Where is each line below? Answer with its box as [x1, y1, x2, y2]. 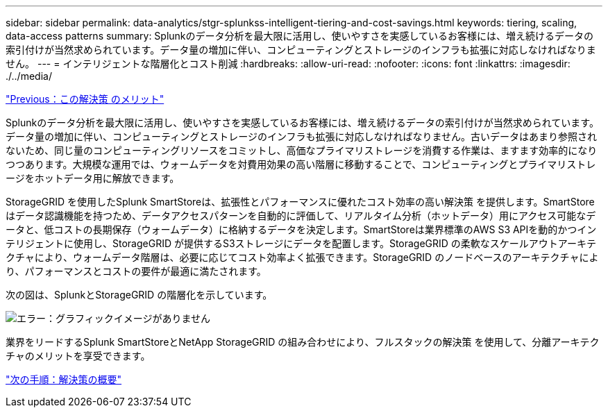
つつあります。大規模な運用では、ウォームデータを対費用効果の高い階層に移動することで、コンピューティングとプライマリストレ [6, 158, 596, 170]
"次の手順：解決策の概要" [6, 373, 122, 385]
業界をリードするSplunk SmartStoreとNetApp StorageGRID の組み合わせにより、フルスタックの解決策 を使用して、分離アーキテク [6, 336, 600, 348]
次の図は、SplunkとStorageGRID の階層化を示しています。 [6, 289, 273, 301]
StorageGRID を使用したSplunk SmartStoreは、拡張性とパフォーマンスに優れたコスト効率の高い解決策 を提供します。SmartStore [6, 196, 595, 208]
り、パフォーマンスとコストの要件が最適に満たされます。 [6, 265, 267, 277]
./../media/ [6, 70, 52, 82]
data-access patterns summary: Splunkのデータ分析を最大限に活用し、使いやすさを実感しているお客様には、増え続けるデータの [6, 30, 594, 42]
